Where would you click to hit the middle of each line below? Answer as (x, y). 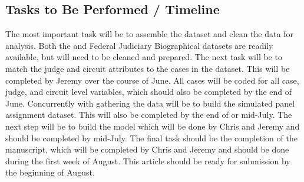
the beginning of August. (50, 172)
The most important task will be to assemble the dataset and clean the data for (149, 34)
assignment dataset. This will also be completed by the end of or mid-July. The (149, 115)
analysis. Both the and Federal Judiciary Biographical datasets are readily (139, 45)
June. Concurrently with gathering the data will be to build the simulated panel (150, 103)
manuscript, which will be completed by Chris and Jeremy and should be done (147, 149)
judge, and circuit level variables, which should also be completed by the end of (149, 92)
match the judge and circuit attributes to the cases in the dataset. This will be (148, 68)
